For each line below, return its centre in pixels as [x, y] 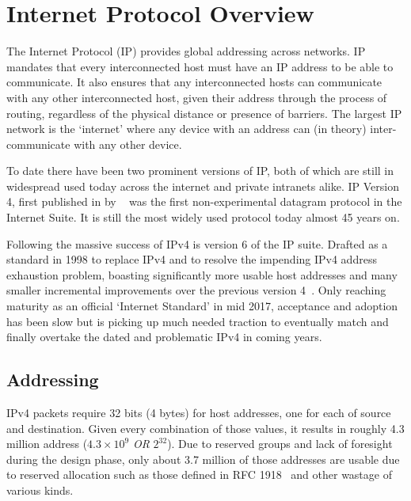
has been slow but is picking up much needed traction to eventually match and [198, 321]
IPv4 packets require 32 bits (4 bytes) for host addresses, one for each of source [199, 413]
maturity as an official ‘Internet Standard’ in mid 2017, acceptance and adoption [202, 306]
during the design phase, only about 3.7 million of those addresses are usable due [203, 459]
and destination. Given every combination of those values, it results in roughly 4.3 [205, 428]
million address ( [47, 444]
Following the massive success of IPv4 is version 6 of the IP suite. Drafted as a [197, 243]
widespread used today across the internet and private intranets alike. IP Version [203, 186]
